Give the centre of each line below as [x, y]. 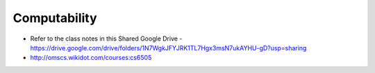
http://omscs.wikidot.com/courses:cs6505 [91, 58]
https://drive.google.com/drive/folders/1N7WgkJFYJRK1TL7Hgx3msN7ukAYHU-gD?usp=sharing [168, 48]
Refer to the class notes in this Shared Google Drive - [106, 39]
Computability [55, 18]
